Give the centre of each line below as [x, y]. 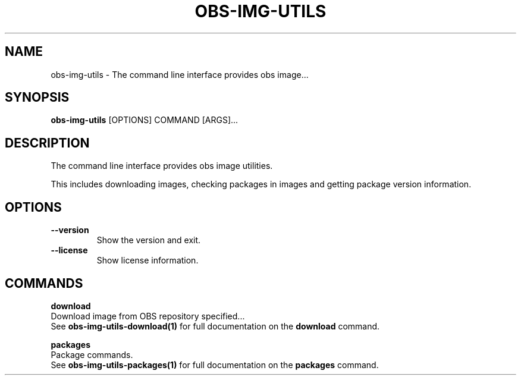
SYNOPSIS [37, 98]
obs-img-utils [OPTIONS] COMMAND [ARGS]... [145, 120]
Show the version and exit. [149, 240]
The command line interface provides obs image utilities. [162, 166]
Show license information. [147, 260]
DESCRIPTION [47, 143]
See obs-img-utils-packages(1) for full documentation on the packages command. [215, 365]
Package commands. [92, 354]
